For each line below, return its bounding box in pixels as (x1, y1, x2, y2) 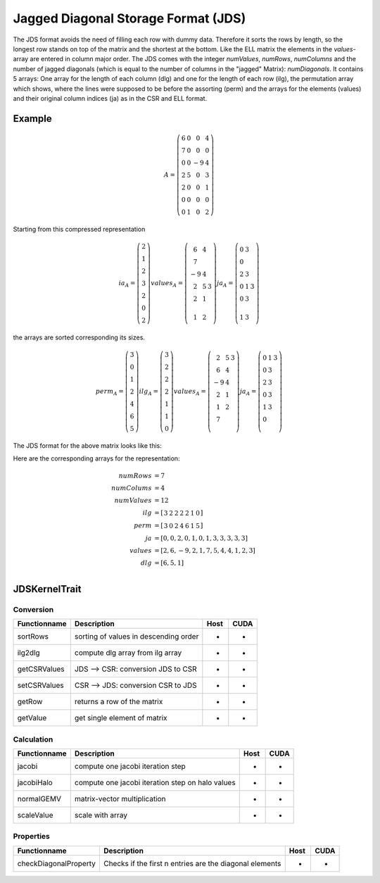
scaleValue (17, 810, 53, 820)
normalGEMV (17, 794, 61, 803)
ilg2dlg (17, 648, 40, 658)
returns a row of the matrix (74, 697, 163, 707)
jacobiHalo (17, 777, 53, 787)
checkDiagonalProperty (17, 858, 96, 868)
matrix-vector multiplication (74, 794, 166, 803)
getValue (17, 713, 47, 723)
